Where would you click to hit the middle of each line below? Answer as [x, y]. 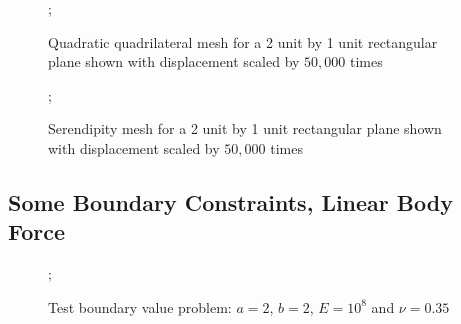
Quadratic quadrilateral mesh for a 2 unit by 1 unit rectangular [243, 41]
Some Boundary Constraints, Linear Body [230, 201]
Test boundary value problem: [140, 306]
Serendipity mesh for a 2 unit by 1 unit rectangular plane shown [245, 128]
